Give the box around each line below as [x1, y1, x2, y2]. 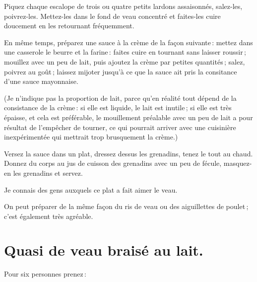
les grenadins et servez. [13, 167, 83, 178]
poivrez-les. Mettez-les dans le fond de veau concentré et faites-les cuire [4, 10, 221, 21]
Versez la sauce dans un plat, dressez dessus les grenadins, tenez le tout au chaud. [4, 148, 253, 158]
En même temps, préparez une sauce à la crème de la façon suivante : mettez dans [4, 37, 253, 47]
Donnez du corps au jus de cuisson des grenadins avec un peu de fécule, [4, 158, 222, 168]
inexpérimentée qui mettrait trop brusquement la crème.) [4, 132, 178, 142]
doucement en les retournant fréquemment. [4, 20, 134, 31]
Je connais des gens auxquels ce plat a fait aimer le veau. [4, 184, 178, 195]
